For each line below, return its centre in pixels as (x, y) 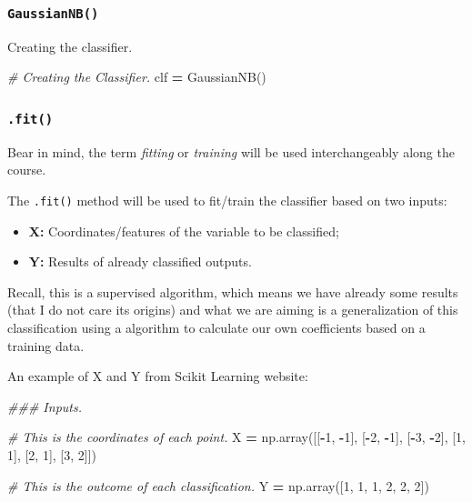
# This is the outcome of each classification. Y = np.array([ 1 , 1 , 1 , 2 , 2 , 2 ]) (218, 485)
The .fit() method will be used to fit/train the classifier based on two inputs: (227, 200)
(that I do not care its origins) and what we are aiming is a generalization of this (233, 310)
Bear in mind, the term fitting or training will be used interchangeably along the (231, 151)
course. (27, 170)
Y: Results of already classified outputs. (140, 261)
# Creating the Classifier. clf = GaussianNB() (137, 77)
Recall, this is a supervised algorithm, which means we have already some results (233, 291)
